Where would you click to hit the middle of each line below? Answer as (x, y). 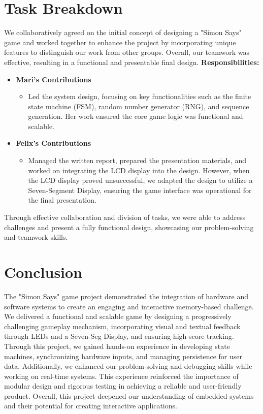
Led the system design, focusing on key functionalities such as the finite (140, 96)
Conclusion (43, 272)
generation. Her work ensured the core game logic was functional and (136, 116)
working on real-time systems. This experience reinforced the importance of (121, 376)
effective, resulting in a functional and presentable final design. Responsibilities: (132, 62)
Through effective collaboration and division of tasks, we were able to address (125, 217)
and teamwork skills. (36, 237)
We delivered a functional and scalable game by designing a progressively (118, 316)
